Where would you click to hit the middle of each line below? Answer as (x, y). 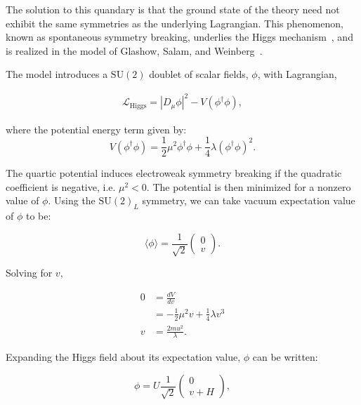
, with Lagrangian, (297, 74)
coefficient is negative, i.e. (61, 186)
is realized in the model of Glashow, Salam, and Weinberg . (134, 50)
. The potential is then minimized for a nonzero (249, 186)
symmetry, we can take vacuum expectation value (249, 200)
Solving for (29, 273)
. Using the (72, 200)
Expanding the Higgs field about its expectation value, (123, 357)
